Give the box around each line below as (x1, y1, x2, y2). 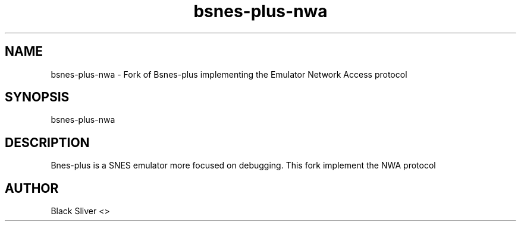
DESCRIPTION (5, 135, 90, 150)
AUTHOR (5, 180, 59, 196)
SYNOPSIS (5, 90, 70, 105)
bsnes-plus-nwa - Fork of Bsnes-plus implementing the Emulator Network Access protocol (51, 69, 407, 79)
